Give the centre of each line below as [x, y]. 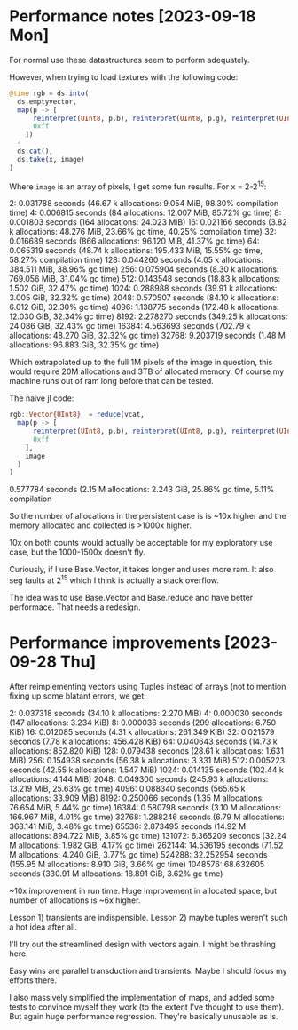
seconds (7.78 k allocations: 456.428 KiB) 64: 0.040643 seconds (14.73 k [143, 741]
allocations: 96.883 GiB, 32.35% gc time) [84, 345]
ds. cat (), [35, 152]
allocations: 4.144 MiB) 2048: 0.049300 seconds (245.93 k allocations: [139, 778]
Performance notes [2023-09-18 [133, 16]
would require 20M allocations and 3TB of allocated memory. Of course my [147, 371]
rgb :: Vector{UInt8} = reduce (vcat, [77, 415]
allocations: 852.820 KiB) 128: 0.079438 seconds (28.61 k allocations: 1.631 [146, 751]
